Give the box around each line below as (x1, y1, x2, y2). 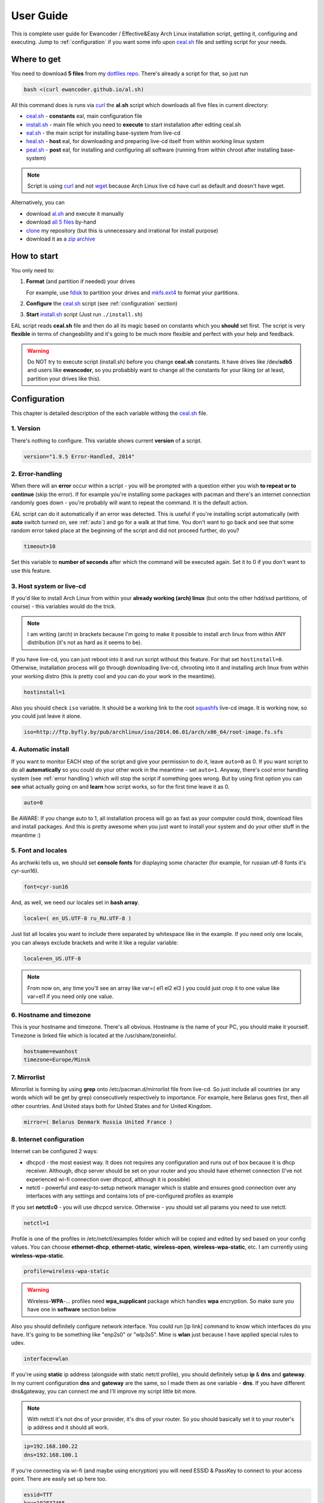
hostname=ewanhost (23, 1048, 78, 1055)
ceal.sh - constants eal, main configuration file (26, 112, 142, 120)
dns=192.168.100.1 (23, 1451, 78, 1458)
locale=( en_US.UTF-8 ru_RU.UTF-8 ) (23, 915, 132, 922)
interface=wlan (23, 1356, 68, 1362)
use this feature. (11, 567, 52, 574)
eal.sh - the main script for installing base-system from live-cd (26, 129, 181, 136)
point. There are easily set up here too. (11, 1475, 107, 1483)
